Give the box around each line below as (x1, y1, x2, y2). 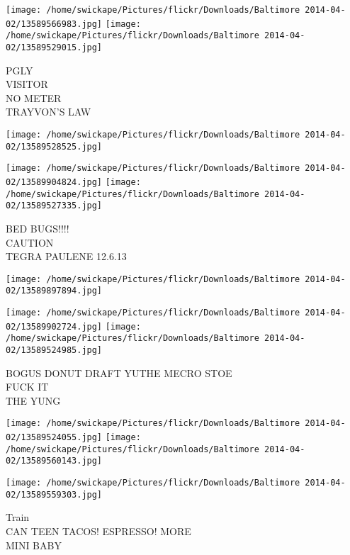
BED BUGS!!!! (6, 220, 69, 235)
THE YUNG (6, 393, 61, 408)
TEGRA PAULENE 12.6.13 (6, 249, 127, 264)
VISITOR (6, 77, 48, 91)
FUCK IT (6, 379, 49, 394)
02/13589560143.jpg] (6, 456, 103, 466)
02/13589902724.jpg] (6, 321, 103, 332)
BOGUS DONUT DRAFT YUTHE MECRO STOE (6, 365, 232, 380)
